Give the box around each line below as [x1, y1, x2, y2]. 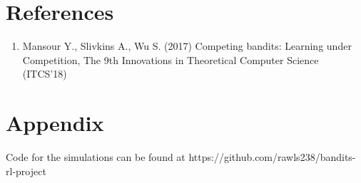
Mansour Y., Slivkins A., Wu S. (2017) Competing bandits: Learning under [22, 38, 352, 53]
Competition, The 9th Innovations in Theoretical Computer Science [22, 52, 319, 67]
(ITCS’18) [22, 66, 67, 81]
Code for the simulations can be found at [6, 150, 185, 164]
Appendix [6, 108, 104, 137]
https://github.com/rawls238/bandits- [188, 150, 356, 164]
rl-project [6, 163, 46, 178]
